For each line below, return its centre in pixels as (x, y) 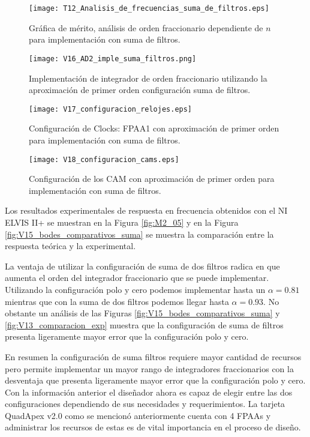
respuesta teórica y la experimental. (70, 246)
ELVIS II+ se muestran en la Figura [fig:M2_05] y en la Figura (122, 222)
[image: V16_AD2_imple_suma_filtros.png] (113, 59)
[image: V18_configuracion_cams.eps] (104, 159)
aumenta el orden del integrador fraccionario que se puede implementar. (137, 278)
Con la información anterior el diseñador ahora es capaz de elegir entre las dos (149, 392)
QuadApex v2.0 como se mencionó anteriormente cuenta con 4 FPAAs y (138, 415)
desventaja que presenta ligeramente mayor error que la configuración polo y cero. (155, 380)
